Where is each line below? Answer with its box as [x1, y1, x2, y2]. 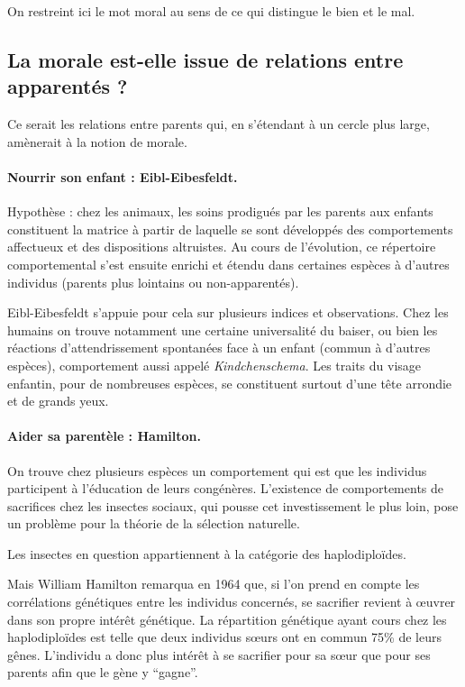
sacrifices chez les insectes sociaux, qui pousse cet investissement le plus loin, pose [7, 496, 459, 515]
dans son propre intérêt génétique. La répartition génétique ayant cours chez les [7, 609, 447, 628]
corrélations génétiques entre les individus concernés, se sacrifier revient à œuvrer [7, 592, 456, 611]
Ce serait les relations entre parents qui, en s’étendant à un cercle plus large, [7, 114, 430, 133]
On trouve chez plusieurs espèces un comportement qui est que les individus [7, 461, 427, 480]
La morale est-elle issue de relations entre [7, 45, 404, 73]
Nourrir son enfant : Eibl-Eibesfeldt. [7, 167, 238, 186]
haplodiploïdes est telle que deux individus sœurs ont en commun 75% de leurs [7, 627, 442, 646]
